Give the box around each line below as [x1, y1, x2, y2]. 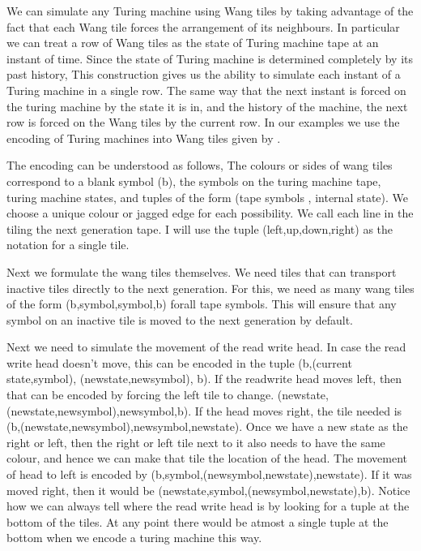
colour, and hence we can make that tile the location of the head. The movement [6, 450, 408, 467]
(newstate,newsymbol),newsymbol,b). [6, 402, 192, 419]
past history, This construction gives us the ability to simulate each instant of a [6, 66, 401, 83]
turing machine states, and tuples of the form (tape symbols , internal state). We [6, 188, 409, 205]
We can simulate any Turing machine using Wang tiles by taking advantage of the [6, 2, 414, 19]
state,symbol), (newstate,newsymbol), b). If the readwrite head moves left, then [6, 370, 402, 387]
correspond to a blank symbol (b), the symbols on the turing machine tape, [6, 172, 381, 189]
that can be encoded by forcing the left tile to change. [6, 386, 274, 403]
